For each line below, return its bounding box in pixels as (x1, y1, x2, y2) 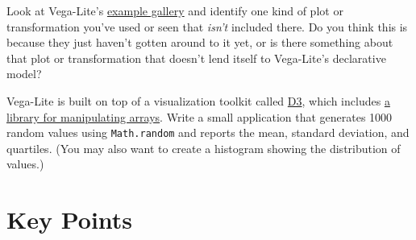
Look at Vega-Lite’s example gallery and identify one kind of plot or (6, 2, 343, 19)
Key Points (6, 203, 133, 236)
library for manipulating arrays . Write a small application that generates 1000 (6, 108, 393, 125)
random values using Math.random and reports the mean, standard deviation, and (6, 124, 410, 141)
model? (6, 65, 42, 82)
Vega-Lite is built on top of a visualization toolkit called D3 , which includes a (6, 92, 390, 109)
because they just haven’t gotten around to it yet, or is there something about (6, 34, 393, 51)
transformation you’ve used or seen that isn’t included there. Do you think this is (6, 18, 408, 35)
